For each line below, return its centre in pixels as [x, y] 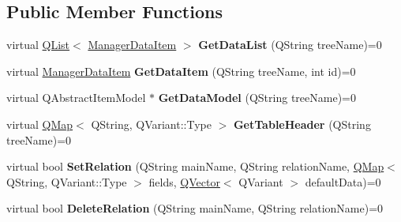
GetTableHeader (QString [302, 124]
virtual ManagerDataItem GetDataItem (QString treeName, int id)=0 [181, 71]
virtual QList [38, 45]
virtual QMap [40, 124]
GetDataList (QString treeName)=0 [290, 45]
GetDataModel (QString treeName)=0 [257, 98]
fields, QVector [184, 181]
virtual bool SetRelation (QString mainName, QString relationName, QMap [195, 166]
